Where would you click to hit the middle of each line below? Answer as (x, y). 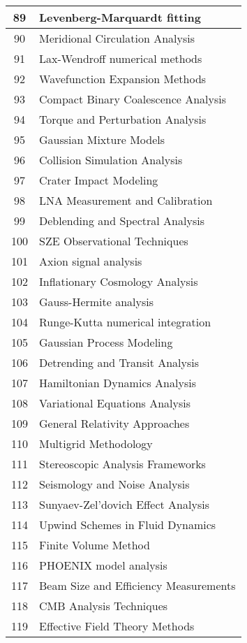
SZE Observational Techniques (114, 241)
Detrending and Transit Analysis (119, 362)
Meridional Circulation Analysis (117, 38)
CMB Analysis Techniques (104, 606)
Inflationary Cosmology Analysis (119, 281)
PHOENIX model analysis (103, 565)
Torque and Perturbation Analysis (123, 119)
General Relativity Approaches (114, 423)
